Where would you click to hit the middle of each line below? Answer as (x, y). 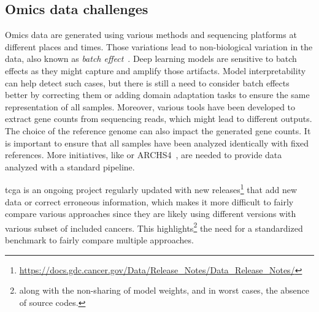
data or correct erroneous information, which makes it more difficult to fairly (149, 201)
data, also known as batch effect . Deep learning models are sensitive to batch (151, 59)
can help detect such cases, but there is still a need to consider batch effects (147, 82)
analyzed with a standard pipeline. (70, 166)
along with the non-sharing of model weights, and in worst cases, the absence (164, 290)
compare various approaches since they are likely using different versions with (151, 214)
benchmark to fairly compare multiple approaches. (99, 240)
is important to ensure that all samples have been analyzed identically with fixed (157, 143)
